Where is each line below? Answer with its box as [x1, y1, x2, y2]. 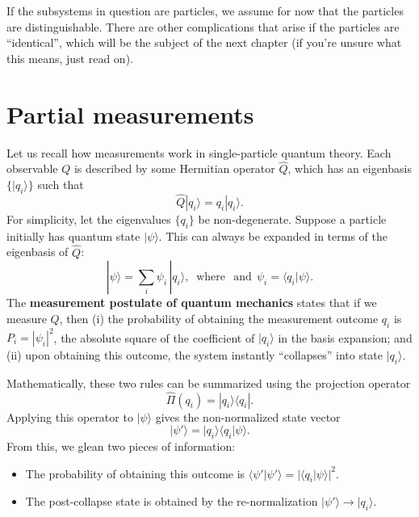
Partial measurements [6, 97, 254, 130]
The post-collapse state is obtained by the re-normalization [25, 493, 318, 510]
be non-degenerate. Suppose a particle [198, 210, 387, 227]
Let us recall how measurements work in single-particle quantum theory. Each [6, 144, 392, 161]
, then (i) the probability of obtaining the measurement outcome [59, 309, 379, 326]
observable [6, 160, 58, 177]
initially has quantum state [6, 227, 140, 244]
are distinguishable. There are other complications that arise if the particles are [6, 18, 400, 35]
